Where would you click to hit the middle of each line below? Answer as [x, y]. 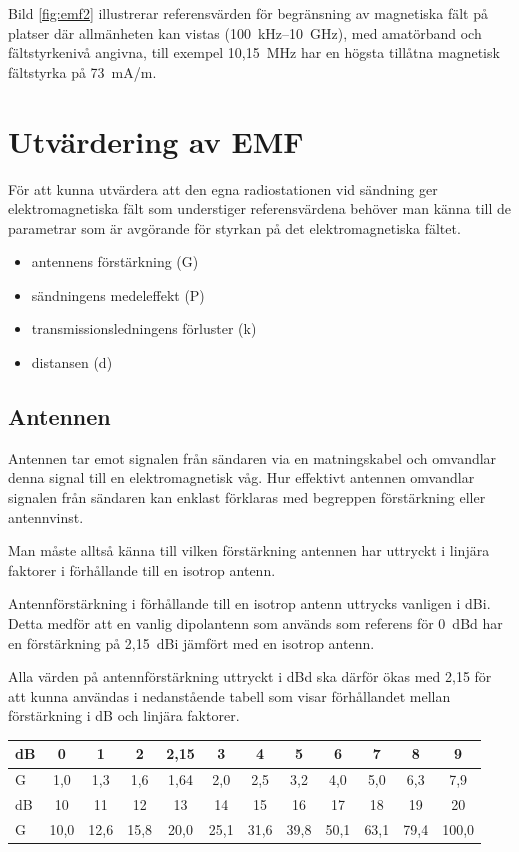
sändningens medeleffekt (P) [118, 294]
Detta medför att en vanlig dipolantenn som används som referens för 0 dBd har [255, 623]
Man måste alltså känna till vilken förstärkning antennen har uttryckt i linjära [249, 550]
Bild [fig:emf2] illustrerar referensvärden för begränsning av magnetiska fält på [248, 13]
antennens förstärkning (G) [115, 261]
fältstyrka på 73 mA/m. [82, 71]
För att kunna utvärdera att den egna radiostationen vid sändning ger [223, 188]
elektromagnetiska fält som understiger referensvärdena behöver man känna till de [260, 208]
